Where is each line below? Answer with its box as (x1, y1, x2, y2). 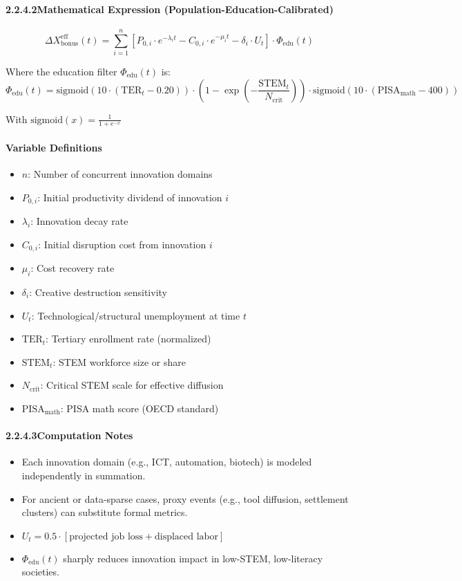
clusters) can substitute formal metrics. (21, 505, 188, 519)
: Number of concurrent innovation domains (28, 167, 213, 181)
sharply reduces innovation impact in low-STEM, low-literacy (63, 551, 323, 565)
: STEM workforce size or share (52, 354, 186, 369)
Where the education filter (6, 64, 117, 78)
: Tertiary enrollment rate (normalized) (46, 331, 211, 346)
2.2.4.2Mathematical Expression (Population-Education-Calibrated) (6, 1, 334, 16)
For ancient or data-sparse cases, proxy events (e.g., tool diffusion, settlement (21, 491, 349, 506)
